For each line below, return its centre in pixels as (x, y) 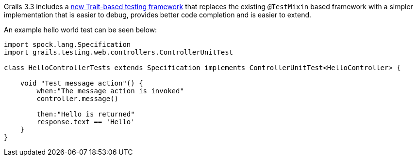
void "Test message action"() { (82, 83)
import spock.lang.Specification (67, 44)
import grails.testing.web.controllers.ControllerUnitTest (119, 52)
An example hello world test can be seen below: (81, 30)
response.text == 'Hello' (86, 122)
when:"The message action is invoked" (110, 91)
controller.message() (78, 99)
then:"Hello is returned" (86, 114)
